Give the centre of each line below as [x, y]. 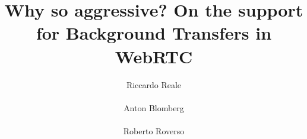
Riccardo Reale [154, 84]
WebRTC [154, 56]
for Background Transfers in [154, 33]
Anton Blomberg [154, 107]
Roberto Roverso [154, 130]
